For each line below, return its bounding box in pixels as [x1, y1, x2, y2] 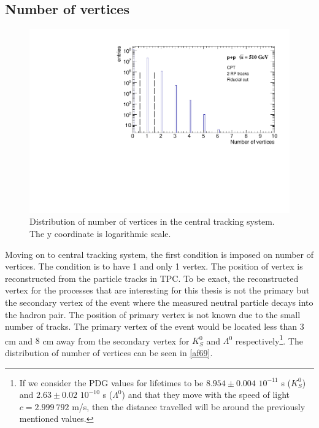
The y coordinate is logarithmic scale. [29, 227, 171, 240]
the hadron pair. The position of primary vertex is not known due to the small [5, 308, 301, 321]
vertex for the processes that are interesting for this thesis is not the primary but [5, 284, 310, 297]
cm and [5, 334, 33, 347]
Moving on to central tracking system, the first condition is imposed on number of [5, 247, 313, 260]
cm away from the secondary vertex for [42, 334, 190, 347]
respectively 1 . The [235, 332, 303, 347]
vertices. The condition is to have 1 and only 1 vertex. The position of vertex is [5, 260, 303, 273]
